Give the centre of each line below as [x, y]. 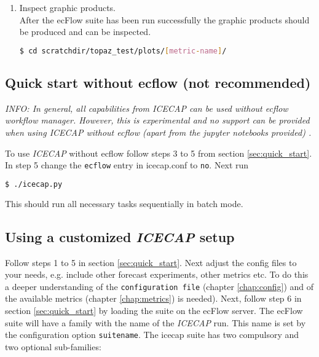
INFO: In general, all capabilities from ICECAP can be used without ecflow [147, 108]
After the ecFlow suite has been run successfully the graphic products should [164, 19]
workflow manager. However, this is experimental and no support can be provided [157, 120]
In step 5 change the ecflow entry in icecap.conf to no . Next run [127, 165]
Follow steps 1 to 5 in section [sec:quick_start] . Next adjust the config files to [151, 262]
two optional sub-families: [53, 346]
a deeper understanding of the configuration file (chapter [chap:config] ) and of [159, 286]
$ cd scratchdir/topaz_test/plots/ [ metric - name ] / [123, 51]
